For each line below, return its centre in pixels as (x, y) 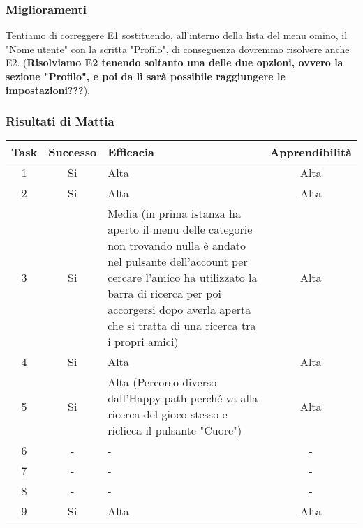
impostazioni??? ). (48, 90)
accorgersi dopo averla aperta (179, 310)
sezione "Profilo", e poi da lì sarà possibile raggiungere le (146, 76)
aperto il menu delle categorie (180, 229)
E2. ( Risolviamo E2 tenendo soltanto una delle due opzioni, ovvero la (175, 62)
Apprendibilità (311, 152)
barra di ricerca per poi (165, 294)
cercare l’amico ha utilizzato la (183, 278)
